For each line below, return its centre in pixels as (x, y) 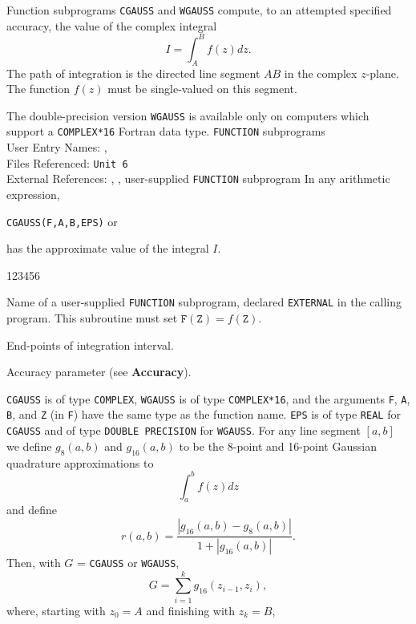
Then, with (34, 562)
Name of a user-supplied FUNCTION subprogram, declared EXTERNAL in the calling (204, 302)
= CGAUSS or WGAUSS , (128, 562)
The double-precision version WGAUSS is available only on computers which (188, 115)
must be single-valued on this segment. (202, 89)
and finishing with (191, 610)
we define (29, 446)
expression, (33, 194)
